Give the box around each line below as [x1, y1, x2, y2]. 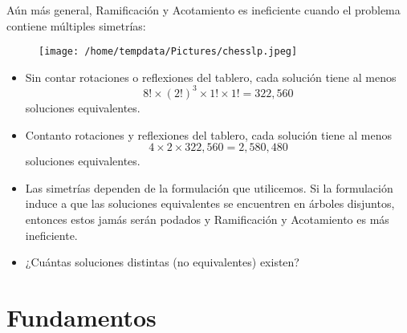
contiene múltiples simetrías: [6, 17, 146, 34]
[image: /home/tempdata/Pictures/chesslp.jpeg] [39, 46, 298, 58]
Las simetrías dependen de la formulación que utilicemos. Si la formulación [25, 179, 393, 196]
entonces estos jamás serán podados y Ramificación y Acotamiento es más [25, 210, 389, 227]
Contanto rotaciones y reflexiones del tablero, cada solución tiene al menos [25, 126, 392, 143]
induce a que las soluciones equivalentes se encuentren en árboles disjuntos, [25, 195, 395, 212]
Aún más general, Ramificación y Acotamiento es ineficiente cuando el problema [6, 2, 401, 18]
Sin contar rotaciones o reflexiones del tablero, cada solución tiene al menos [25, 68, 397, 85]
